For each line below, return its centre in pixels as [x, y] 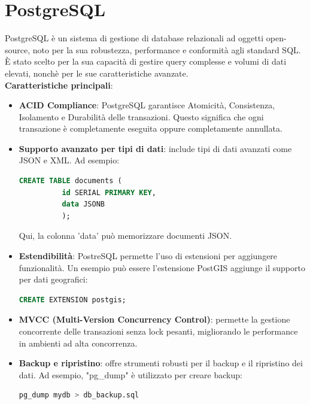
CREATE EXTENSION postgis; [72, 300]
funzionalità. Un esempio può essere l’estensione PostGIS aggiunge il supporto [162, 267]
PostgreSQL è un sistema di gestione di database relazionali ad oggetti [134, 38]
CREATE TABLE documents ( [70, 181]
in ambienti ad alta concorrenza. [78, 343]
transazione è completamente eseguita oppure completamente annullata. [151, 128]
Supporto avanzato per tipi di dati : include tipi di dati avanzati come [155, 148]
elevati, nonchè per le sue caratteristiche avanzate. [97, 73]
